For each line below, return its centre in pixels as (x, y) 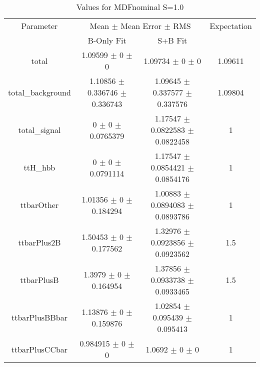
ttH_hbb (39, 167)
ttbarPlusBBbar (39, 317)
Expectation (231, 26)
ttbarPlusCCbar (39, 349)
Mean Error (141, 26)
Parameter (39, 26)
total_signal (39, 130)
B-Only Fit (107, 40)
